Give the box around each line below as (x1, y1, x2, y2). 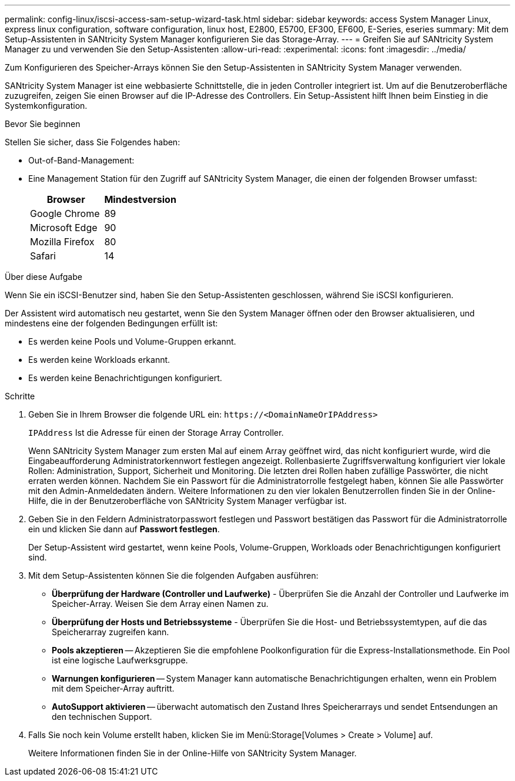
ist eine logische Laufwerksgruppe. (52, 655, 188, 665)
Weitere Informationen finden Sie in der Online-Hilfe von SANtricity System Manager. (28, 748, 357, 758)
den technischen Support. (52, 712, 152, 722)
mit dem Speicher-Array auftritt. (52, 683, 175, 693)
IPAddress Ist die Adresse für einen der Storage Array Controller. (28, 428, 284, 438)
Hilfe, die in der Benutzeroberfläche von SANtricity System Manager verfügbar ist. (28, 496, 347, 506)
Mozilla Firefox (30, 236, 95, 248)
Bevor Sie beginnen (5, 119, 81, 129)
